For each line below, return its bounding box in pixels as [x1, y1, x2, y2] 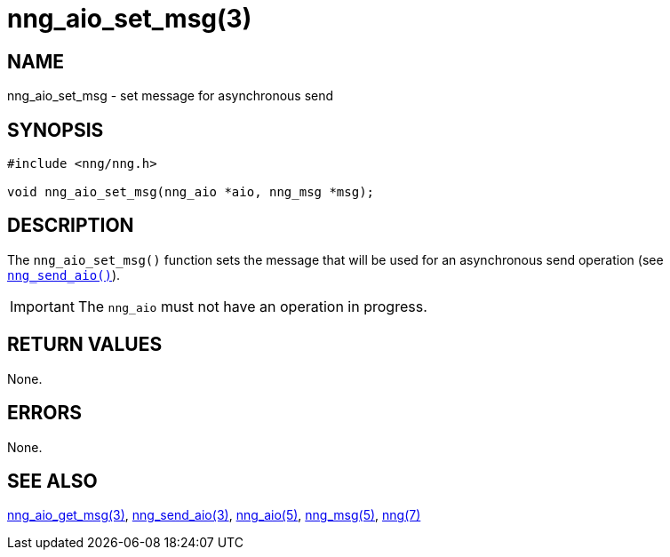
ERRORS [7, 402, 83, 425]
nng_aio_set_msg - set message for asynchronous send [7, 88, 334, 104]
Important [10, 297, 75, 315]
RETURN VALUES [7, 333, 163, 356]
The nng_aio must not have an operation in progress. [77, 297, 427, 315]
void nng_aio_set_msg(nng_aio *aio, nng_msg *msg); [7, 185, 375, 200]
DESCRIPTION [7, 214, 134, 237]
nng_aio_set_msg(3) [7, 4, 252, 34]
